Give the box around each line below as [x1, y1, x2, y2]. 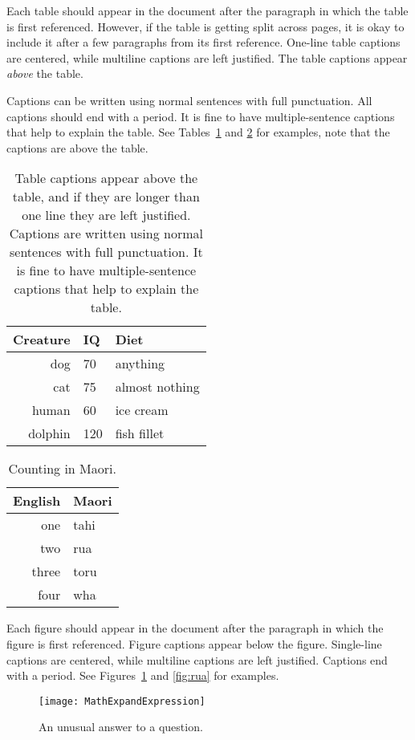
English [13, 491, 61, 510]
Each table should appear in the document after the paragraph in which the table [6, 2, 409, 18]
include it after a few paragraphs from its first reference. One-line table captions [6, 34, 401, 51]
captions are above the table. [6, 139, 149, 156]
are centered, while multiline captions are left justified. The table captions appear [6, 49, 408, 66]
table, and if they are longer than [12, 187, 200, 206]
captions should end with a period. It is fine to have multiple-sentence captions [6, 108, 395, 124]
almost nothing [115, 377, 200, 396]
